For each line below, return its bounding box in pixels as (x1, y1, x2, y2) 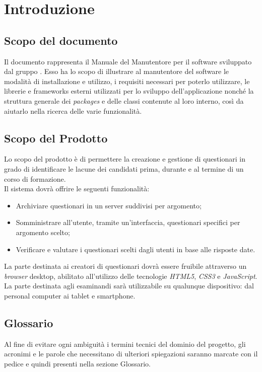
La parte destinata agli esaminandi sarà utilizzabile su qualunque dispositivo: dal (4, 280, 254, 291)
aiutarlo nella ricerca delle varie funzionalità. (4, 105, 142, 116)
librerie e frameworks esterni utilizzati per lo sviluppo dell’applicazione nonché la (4, 86, 254, 96)
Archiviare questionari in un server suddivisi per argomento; (16, 200, 202, 210)
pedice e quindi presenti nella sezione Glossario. (4, 358, 151, 368)
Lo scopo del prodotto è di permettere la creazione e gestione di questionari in (4, 154, 245, 164)
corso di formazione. (4, 173, 66, 184)
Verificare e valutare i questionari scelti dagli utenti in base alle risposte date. (16, 244, 255, 254)
